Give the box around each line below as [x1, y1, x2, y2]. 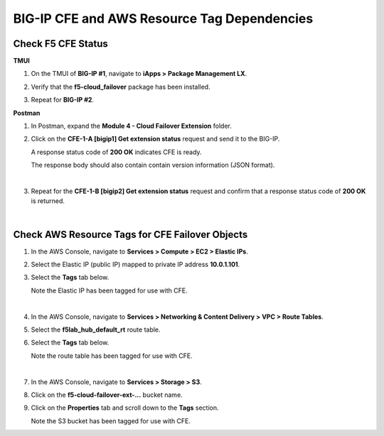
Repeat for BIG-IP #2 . [31, 96, 95, 104]
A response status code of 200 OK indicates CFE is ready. [31, 148, 202, 156]
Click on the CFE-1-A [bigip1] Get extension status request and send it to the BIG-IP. [31, 135, 280, 143]
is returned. [31, 197, 65, 205]
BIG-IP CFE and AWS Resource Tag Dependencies [13, 11, 314, 26]
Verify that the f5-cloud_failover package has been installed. [31, 82, 210, 91]
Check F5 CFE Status [13, 38, 108, 50]
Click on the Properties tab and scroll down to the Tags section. [31, 403, 220, 412]
